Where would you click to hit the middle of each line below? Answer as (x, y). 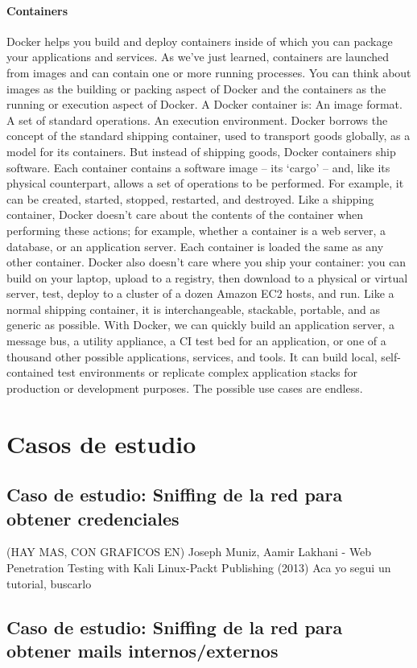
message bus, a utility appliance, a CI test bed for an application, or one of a (196, 341)
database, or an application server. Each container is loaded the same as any (195, 246)
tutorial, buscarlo (49, 583)
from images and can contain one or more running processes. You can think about (209, 72)
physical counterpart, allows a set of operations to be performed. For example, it (205, 183)
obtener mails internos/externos (142, 650)
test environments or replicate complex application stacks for (208, 372)
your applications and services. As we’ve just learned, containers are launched (198, 57)
